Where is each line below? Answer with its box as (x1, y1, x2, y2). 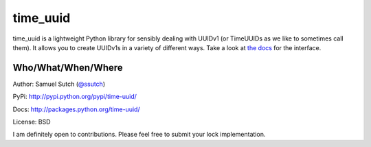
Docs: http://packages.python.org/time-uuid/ (12, 105, 140, 113)
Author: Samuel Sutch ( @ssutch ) (12, 80, 106, 88)
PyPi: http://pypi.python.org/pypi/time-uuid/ (12, 93, 137, 101)
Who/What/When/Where (12, 62, 123, 73)
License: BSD (12, 117, 51, 126)
